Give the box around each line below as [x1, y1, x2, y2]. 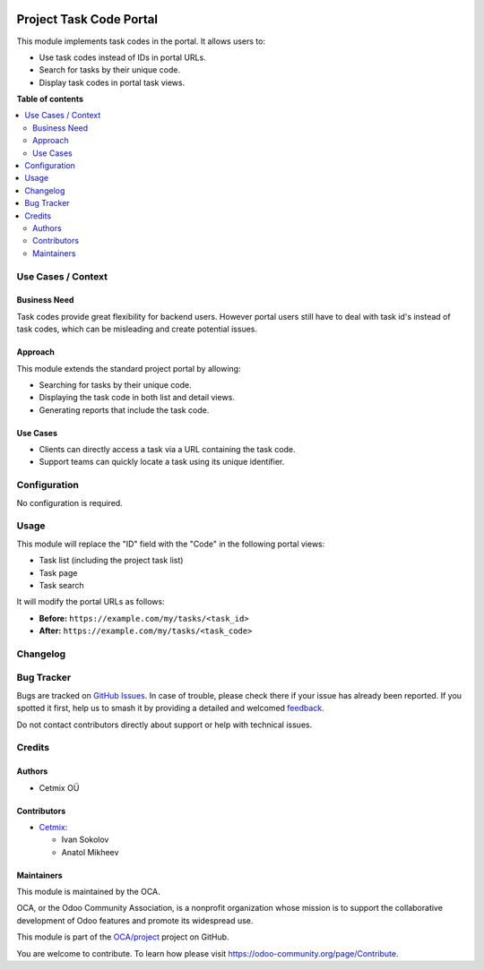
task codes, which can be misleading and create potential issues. [16, 323, 257, 335]
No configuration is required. [16, 497, 123, 508]
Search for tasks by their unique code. [39, 64, 181, 75]
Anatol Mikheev [61, 846, 119, 857]
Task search [39, 579, 84, 590]
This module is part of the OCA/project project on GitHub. [16, 931, 229, 942]
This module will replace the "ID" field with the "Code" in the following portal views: [16, 538, 325, 549]
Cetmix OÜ [39, 782, 80, 793]
